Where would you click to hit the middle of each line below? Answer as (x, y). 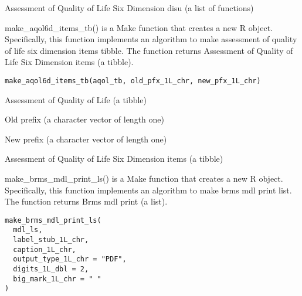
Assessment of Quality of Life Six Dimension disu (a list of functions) (129, 8)
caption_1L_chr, (45, 249)
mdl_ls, (28, 230)
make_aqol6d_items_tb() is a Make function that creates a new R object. (139, 27)
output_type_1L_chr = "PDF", (70, 259)
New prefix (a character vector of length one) (86, 139)
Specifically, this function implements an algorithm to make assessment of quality (151, 39)
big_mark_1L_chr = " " (57, 279)
